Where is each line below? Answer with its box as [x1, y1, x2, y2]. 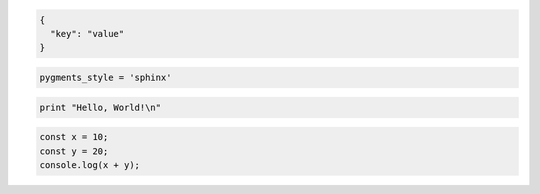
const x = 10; [39, 131, 109, 143]
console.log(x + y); [39, 159, 140, 170]
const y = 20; [39, 145, 109, 157]
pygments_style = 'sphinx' [39, 71, 172, 83]
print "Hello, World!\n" [39, 101, 162, 113]
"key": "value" [50, 28, 125, 39]
